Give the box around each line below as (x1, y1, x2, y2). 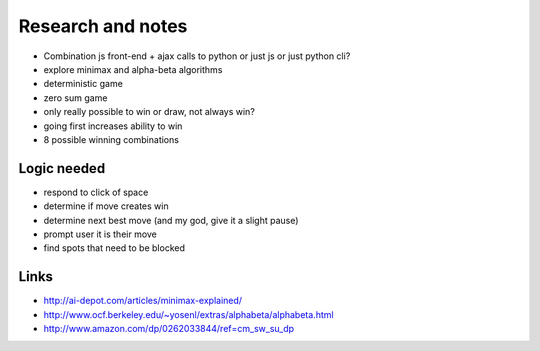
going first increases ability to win (43, 120, 183, 132)
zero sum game (43, 91, 108, 104)
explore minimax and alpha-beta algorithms (43, 63, 223, 75)
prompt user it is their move (43, 228, 157, 240)
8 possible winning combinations (43, 133, 180, 145)
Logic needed (18, 160, 106, 177)
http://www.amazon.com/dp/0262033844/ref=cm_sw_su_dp (43, 323, 295, 335)
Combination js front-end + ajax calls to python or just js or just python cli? (43, 50, 351, 62)
